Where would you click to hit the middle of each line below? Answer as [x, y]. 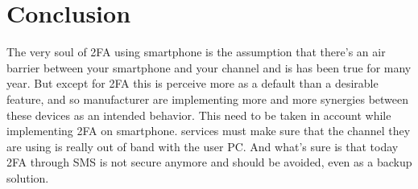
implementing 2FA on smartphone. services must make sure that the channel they [209, 131]
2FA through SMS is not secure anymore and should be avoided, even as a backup [209, 162]
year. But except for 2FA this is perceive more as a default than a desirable [192, 83]
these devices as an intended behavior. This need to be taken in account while [199, 115]
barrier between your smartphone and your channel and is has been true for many [209, 67]
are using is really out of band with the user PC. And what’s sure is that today [203, 146]
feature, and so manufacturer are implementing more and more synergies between [208, 99]
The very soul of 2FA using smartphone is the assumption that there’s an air [196, 52]
